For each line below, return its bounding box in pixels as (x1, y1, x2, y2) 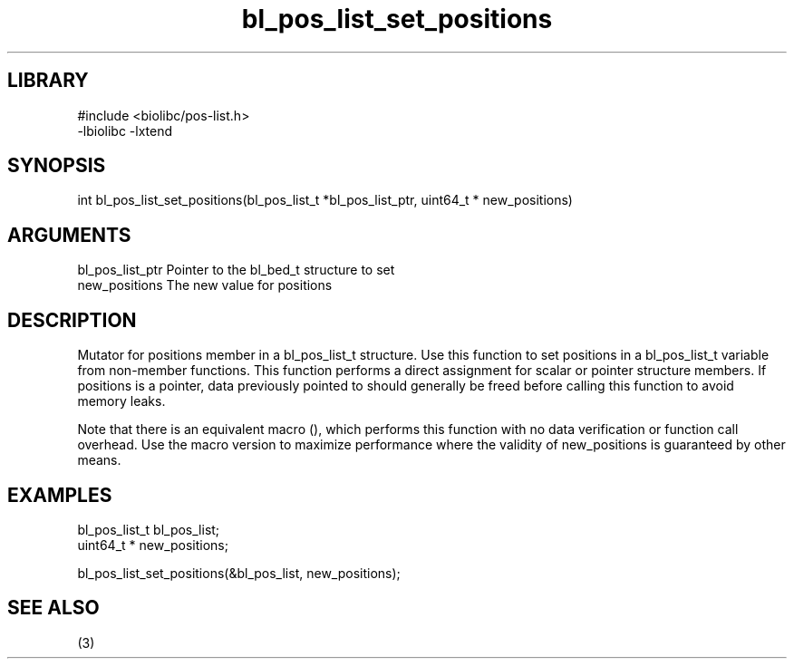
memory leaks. (77, 393, 166, 410)
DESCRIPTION (7, 308, 137, 332)
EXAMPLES (7, 483, 112, 507)
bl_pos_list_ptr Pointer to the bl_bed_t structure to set (77, 262, 395, 278)
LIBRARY (7, 69, 89, 92)
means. (77, 452, 121, 468)
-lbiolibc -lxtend (77, 122, 173, 139)
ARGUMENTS (7, 223, 131, 246)
